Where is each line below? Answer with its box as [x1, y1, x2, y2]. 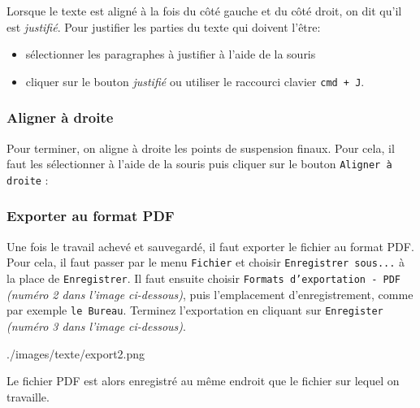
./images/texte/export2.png [6, 345, 145, 362]
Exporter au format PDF [6, 206, 175, 226]
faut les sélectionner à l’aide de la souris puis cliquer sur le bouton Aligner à [6, 155, 392, 172]
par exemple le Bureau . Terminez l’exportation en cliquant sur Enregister [6, 302, 383, 319]
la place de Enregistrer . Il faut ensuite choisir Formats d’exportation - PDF [6, 270, 401, 287]
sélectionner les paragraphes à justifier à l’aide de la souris [25, 46, 316, 63]
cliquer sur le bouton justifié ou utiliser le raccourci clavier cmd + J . [25, 72, 365, 89]
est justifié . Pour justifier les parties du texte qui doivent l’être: [6, 18, 321, 35]
